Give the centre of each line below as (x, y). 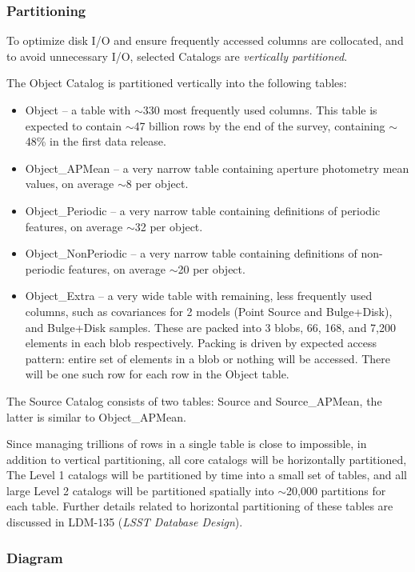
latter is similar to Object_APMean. (96, 416)
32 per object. (169, 226)
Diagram (35, 557)
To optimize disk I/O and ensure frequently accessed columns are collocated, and (205, 40)
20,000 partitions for (336, 490)
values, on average (70, 184)
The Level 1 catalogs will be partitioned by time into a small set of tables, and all (207, 475)
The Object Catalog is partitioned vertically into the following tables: (177, 83)
